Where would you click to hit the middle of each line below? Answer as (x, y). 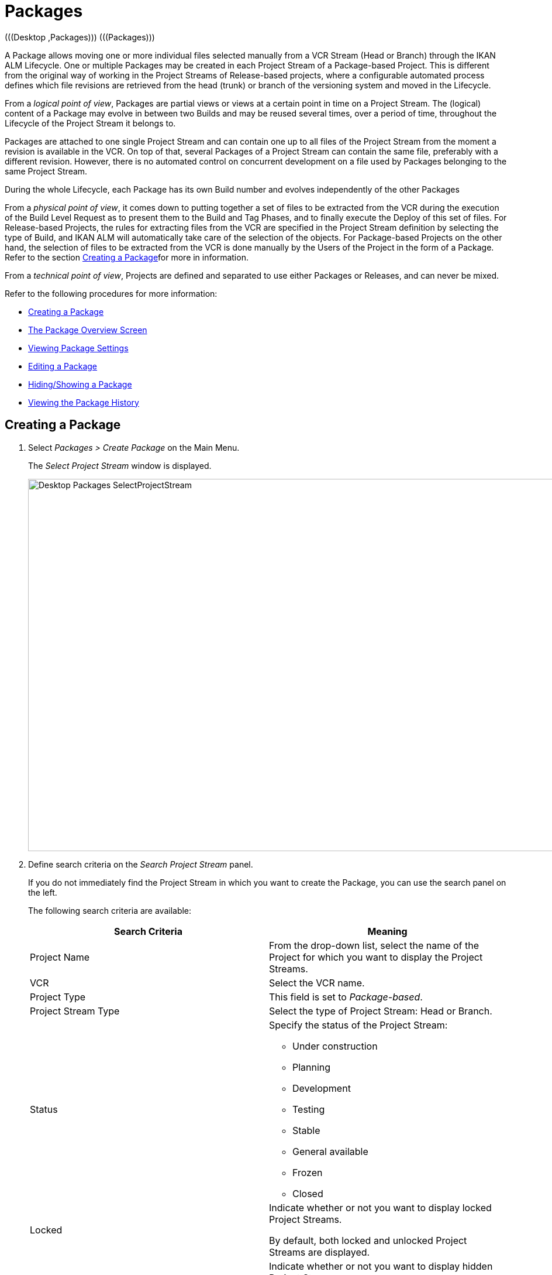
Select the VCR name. (317, 983)
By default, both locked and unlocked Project (368, 1240)
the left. (43, 892)
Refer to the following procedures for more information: (111, 293)
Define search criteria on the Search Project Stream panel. (141, 864)
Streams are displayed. (320, 1252)
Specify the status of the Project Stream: (358, 1025)
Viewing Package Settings (78, 348)
